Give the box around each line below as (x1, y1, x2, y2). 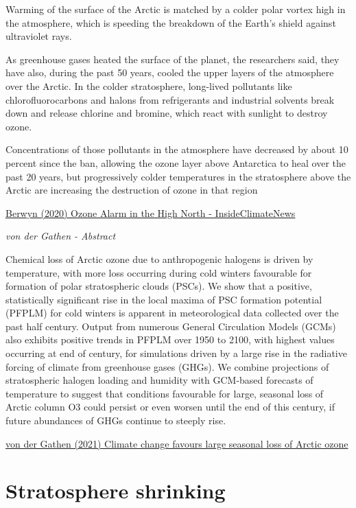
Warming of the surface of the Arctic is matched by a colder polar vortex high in (5, 2, 346, 16)
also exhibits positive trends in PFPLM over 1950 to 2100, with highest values (5, 332, 335, 347)
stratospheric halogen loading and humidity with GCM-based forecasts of (5, 373, 313, 387)
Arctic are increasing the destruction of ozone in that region (5, 183, 258, 197)
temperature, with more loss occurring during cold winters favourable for (5, 265, 312, 279)
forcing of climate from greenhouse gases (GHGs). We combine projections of (5, 359, 329, 373)
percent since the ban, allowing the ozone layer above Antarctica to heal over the (5, 155, 346, 170)
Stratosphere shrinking (5, 476, 226, 505)
